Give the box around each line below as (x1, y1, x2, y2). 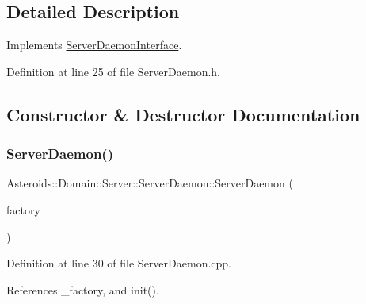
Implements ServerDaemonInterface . (6, 37, 182, 53)
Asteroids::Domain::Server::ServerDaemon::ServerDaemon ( (6, 175, 293, 191)
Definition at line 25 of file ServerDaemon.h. (6, 63, 220, 79)
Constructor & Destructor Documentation (6, 102, 360, 126)
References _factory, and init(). (6, 281, 159, 298)
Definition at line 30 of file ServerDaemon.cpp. (6, 255, 231, 271)
